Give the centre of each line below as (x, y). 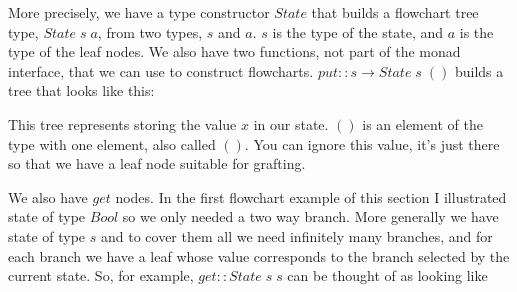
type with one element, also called (112, 143)
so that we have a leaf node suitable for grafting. (157, 163)
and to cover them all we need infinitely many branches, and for (296, 235)
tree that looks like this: (81, 90)
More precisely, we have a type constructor (139, 12)
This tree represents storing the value (122, 123)
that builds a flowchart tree (395, 12)
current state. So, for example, (101, 275)
